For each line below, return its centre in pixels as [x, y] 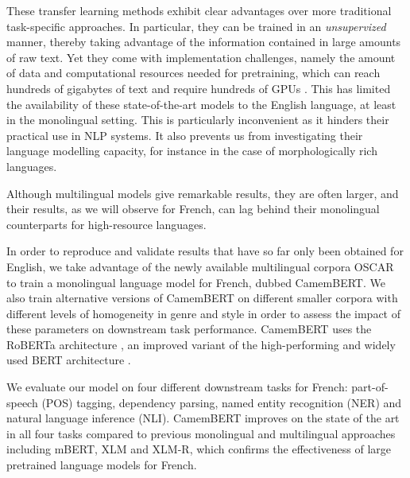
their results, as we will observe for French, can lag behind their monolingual [193, 209]
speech [22, 402]
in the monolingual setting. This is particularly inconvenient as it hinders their [198, 120]
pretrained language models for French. [102, 465]
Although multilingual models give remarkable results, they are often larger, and [203, 193]
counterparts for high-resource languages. [106, 224]
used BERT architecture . [69, 360]
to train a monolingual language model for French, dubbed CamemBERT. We [196, 282]
